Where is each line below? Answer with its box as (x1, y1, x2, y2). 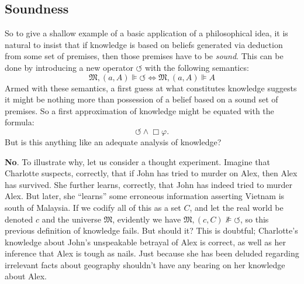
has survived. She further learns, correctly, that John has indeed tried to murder (5, 178, 293, 190)
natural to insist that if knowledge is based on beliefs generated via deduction (5, 38, 283, 50)
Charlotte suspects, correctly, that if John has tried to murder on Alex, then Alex (5, 167, 298, 179)
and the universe (42, 213, 101, 225)
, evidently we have (112, 213, 181, 225)
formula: (5, 116, 34, 128)
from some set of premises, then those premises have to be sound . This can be (5, 50, 284, 62)
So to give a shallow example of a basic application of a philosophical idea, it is (5, 27, 288, 39)
